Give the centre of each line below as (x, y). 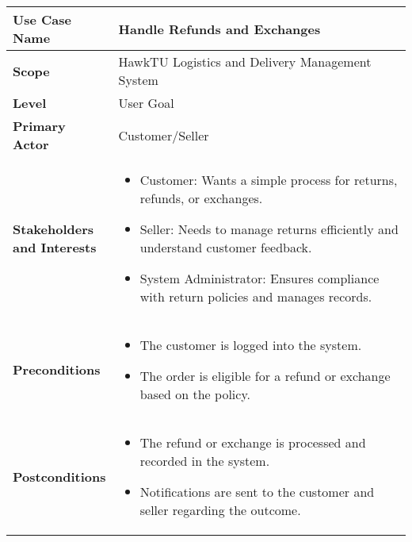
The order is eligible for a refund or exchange (265, 376)
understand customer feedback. (226, 247)
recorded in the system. (205, 461)
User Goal (146, 103)
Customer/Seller (164, 135)
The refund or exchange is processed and (253, 442)
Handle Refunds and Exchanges (219, 29)
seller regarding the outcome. (220, 510)
